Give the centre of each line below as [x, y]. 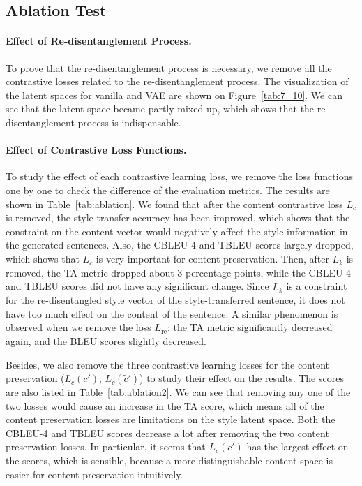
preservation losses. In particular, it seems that [106, 447]
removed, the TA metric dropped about [90, 272]
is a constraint [317, 286]
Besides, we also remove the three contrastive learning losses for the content [168, 364]
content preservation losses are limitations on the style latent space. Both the [171, 419]
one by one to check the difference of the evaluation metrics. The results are [168, 190]
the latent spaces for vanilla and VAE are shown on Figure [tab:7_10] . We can [174, 95]
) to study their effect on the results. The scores [242, 378]
